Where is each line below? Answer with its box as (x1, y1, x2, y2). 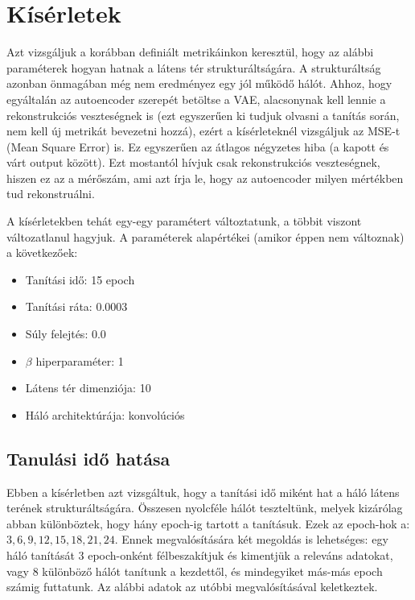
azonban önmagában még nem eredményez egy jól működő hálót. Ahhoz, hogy (6, 75, 392, 92)
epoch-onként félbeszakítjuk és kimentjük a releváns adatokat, (88, 546, 393, 563)
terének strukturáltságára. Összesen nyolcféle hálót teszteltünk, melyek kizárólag (6, 499, 403, 516)
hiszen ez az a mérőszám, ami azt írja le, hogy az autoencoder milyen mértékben (6, 169, 404, 186)
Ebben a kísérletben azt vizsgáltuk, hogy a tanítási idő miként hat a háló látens (6, 483, 400, 500)
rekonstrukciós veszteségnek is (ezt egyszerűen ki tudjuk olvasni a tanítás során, (6, 106, 400, 123)
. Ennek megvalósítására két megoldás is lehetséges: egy (114, 531, 388, 548)
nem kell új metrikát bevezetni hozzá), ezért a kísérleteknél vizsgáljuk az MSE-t (6, 122, 401, 139)
